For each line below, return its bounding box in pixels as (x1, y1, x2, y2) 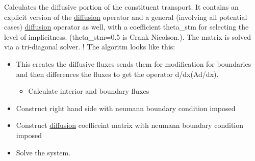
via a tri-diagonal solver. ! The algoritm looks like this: (4, 41, 175, 52)
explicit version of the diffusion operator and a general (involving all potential (4, 11, 247, 22)
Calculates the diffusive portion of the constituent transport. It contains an (4, 2, 239, 12)
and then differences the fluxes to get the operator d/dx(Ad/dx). (16, 68, 219, 79)
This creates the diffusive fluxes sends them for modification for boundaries (16, 58, 251, 69)
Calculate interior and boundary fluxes (28, 86, 149, 96)
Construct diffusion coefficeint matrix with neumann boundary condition (16, 120, 244, 130)
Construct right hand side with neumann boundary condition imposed (16, 102, 236, 113)
